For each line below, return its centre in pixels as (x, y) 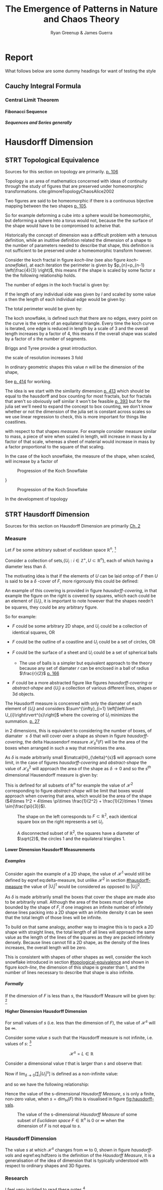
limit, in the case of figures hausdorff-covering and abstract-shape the (76, 762)
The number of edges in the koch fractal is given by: (57, 285)
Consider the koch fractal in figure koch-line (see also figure (65, 260)
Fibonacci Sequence (26, 111)
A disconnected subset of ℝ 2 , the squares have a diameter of (78, 833)
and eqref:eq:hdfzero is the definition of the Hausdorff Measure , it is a (85, 1155)
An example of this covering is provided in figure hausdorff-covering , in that (81, 591)
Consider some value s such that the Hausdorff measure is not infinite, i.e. (79, 1038)
